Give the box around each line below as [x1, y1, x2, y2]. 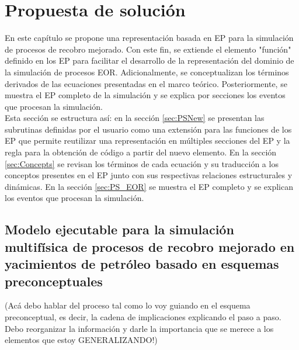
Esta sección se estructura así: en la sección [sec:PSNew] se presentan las [5, 112, 265, 124]
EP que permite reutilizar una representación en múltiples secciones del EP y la [5, 134, 290, 147]
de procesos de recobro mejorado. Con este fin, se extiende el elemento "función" [5, 43, 291, 55]
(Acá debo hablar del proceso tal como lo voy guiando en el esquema [5, 299, 251, 311]
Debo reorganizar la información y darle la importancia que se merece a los [5, 322, 274, 334]
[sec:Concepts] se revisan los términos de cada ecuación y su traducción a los [5, 157, 279, 169]
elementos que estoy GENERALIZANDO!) [5, 334, 158, 346]
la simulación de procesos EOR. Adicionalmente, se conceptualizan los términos [5, 65, 289, 78]
